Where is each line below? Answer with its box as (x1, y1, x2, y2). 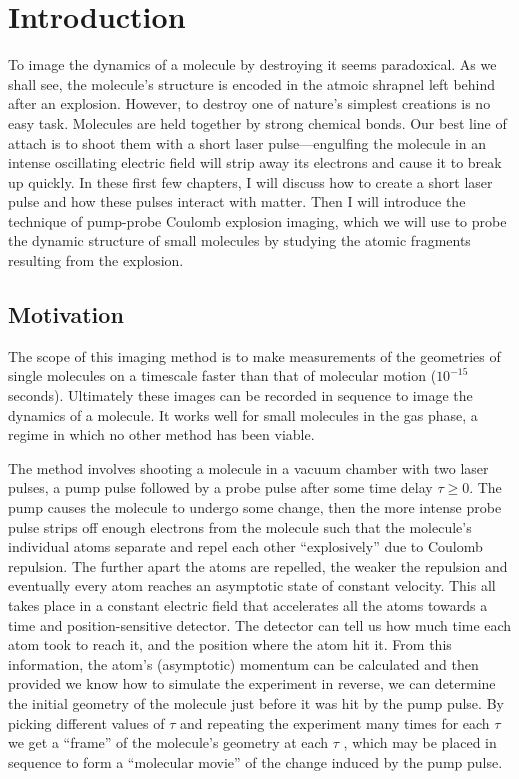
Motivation (8, 299, 124, 330)
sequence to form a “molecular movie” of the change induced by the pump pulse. (8, 751, 503, 772)
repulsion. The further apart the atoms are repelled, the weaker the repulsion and (8, 555, 508, 576)
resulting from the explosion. (8, 250, 184, 271)
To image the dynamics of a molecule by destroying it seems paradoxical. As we (8, 54, 497, 75)
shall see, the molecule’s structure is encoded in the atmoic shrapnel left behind (8, 73, 496, 94)
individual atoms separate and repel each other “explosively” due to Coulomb (8, 536, 483, 557)
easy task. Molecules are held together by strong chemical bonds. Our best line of (8, 112, 507, 133)
